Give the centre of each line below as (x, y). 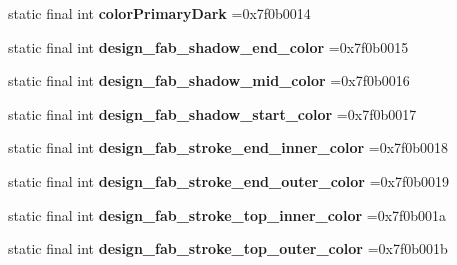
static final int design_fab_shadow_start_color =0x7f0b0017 (212, 113)
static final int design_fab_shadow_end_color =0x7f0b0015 (208, 46)
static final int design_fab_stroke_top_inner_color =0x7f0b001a (227, 214)
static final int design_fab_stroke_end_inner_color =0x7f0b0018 (228, 147)
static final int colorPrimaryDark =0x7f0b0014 (159, 13)
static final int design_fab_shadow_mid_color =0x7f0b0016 (209, 80)
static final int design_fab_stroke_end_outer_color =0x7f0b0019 (228, 180)
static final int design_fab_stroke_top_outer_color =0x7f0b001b (228, 248)
